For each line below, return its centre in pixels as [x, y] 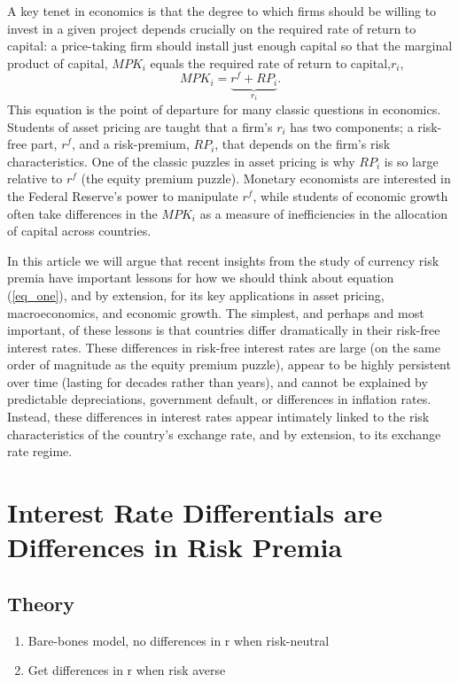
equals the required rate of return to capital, [270, 62]
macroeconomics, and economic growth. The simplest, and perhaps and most [216, 312]
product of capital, [58, 62]
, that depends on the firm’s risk [303, 144]
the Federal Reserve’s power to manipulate [123, 195]
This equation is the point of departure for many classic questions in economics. [224, 108]
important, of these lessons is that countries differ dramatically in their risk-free [224, 330]
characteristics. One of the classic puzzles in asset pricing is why [181, 161]
